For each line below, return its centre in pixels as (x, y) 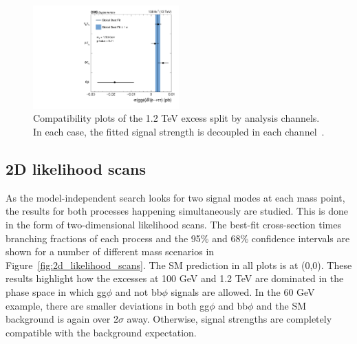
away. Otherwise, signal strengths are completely (229, 319)
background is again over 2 (62, 319)
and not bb (139, 291)
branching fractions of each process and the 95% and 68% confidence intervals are (178, 238)
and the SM (282, 305)
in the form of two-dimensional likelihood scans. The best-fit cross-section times (173, 224)
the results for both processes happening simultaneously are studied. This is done (177, 211)
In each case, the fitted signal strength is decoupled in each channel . (179, 132)
